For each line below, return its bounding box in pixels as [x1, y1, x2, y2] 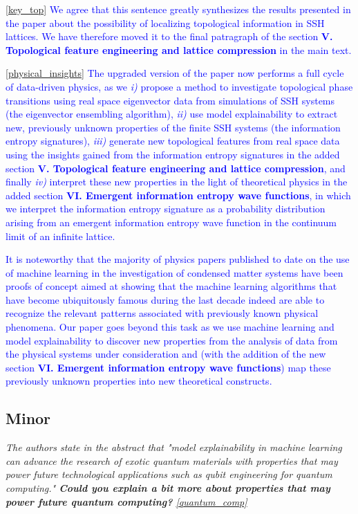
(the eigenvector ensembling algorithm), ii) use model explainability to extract [6, 107, 338, 121]
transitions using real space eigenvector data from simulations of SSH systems [6, 93, 335, 107]
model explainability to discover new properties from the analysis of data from [6, 333, 338, 347]
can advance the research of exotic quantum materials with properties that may [6, 453, 338, 468]
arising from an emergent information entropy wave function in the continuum [6, 214, 337, 229]
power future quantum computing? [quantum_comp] [6, 494, 247, 508]
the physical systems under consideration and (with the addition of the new [6, 347, 326, 361]
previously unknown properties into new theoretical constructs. [6, 374, 272, 388]
